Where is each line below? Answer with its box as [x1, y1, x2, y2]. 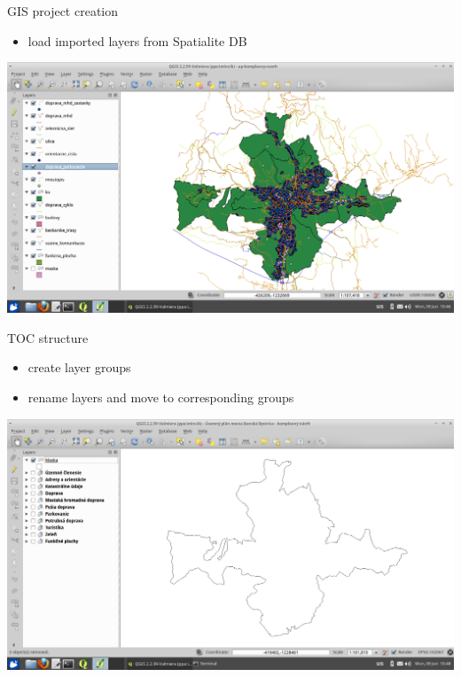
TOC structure [7, 328, 89, 346]
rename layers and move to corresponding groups [27, 387, 294, 406]
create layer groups [27, 358, 131, 377]
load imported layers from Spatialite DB [27, 31, 247, 50]
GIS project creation [7, 2, 119, 19]
